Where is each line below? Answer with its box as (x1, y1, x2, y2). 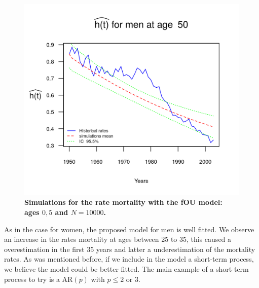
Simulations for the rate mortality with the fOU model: (24, 197, 223, 207)
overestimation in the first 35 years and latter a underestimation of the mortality (4, 243, 255, 254)
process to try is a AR (4, 273, 73, 284)
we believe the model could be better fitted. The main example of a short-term (4, 263, 249, 274)
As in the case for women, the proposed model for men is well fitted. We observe (4, 224, 254, 234)
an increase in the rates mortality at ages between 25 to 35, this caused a (4, 234, 232, 244)
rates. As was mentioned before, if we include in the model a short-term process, (4, 254, 254, 264)
